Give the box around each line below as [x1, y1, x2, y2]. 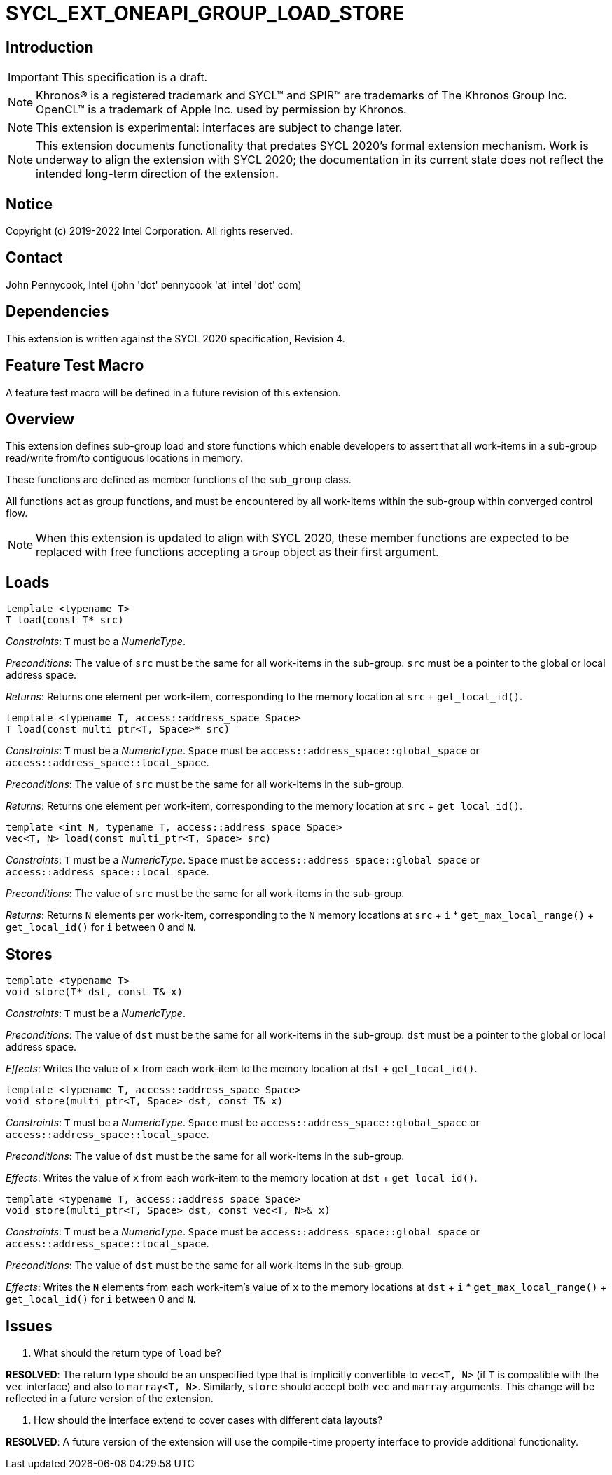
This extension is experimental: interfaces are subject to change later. [36, 120, 403, 135]
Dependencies [6, 303, 109, 321]
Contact [6, 249, 63, 267]
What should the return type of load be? [34, 1346, 221, 1359]
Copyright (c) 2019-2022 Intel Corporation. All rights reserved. [6, 225, 293, 237]
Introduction [6, 38, 94, 56]
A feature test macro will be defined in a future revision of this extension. [6, 386, 341, 399]
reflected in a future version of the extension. [6, 1392, 214, 1404]
